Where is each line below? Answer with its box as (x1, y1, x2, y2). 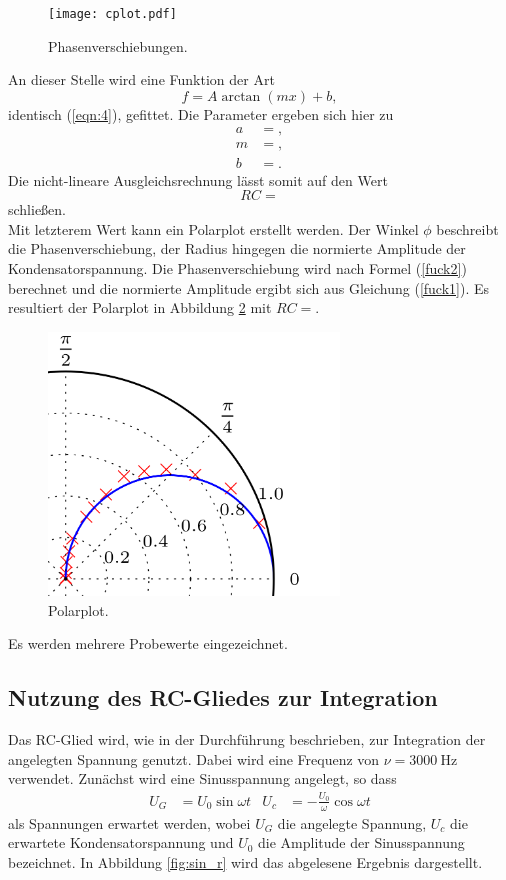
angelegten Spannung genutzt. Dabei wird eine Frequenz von (8, 748, 380, 769)
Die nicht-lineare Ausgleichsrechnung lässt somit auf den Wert (8, 169, 388, 190)
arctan (221, 89, 261, 104)
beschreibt (436, 218, 499, 239)
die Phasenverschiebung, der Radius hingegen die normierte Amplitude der (8, 238, 466, 259)
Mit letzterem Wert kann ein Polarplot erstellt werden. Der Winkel (8, 218, 419, 239)
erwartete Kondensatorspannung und (8, 832, 234, 853)
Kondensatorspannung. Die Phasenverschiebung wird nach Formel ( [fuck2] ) (8, 257, 467, 278)
